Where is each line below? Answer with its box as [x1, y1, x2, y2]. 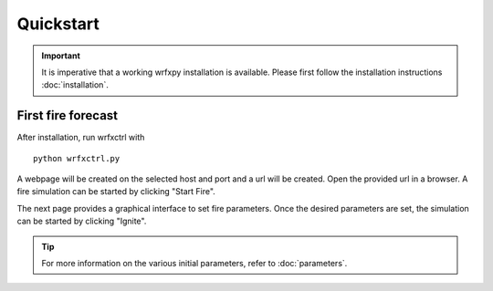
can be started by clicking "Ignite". [16, 215, 147, 227]
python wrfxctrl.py [33, 153, 121, 163]
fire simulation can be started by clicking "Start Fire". [16, 186, 216, 197]
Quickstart [16, 14, 100, 34]
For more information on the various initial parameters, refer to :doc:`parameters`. [41, 257, 348, 268]
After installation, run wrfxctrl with [16, 132, 145, 143]
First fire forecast [16, 108, 119, 123]
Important [41, 50, 81, 61]
